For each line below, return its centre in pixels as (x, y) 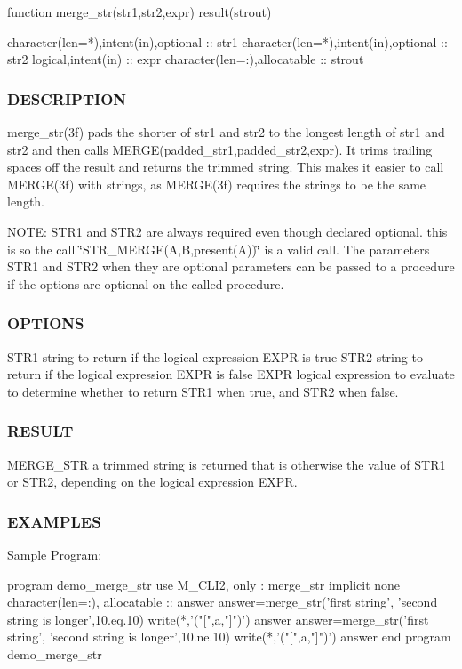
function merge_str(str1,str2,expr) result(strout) (139, 12)
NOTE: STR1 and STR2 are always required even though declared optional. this (227, 231)
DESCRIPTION (67, 98)
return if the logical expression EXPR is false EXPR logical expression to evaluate (231, 374)
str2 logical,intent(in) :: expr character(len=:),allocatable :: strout (186, 59)
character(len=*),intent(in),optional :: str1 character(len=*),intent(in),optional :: (227, 41)
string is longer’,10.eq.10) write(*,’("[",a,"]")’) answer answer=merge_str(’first (218, 619)
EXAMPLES (54, 521)
